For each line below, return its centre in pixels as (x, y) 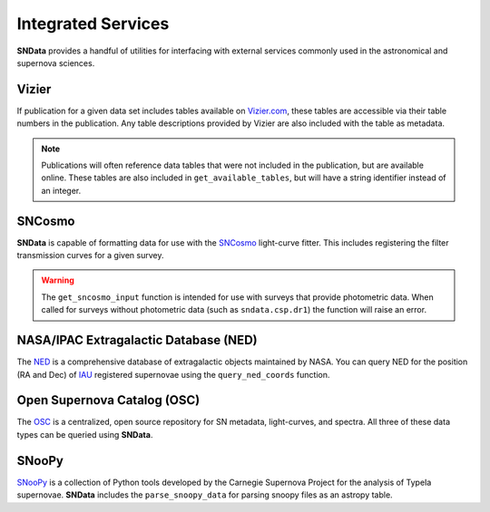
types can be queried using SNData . (85, 434)
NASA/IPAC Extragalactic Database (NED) (137, 340)
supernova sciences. (56, 63)
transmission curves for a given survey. (90, 256)
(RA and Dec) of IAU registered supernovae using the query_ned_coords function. (173, 374)
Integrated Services (93, 24)
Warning (58, 280)
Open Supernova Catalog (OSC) (108, 400)
